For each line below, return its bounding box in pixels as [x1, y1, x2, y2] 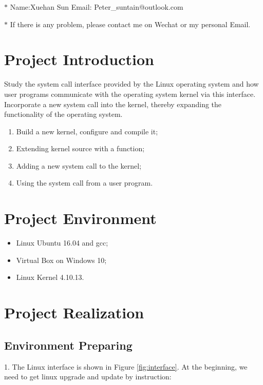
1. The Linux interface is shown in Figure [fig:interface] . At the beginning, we [4, 361, 248, 372]
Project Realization [4, 302, 144, 323]
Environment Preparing [4, 337, 133, 353]
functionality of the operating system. [4, 109, 123, 119]
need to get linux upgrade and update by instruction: [4, 371, 172, 382]
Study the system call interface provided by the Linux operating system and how [4, 78, 259, 89]
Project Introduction [4, 49, 154, 70]
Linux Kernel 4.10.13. [16, 272, 84, 282]
